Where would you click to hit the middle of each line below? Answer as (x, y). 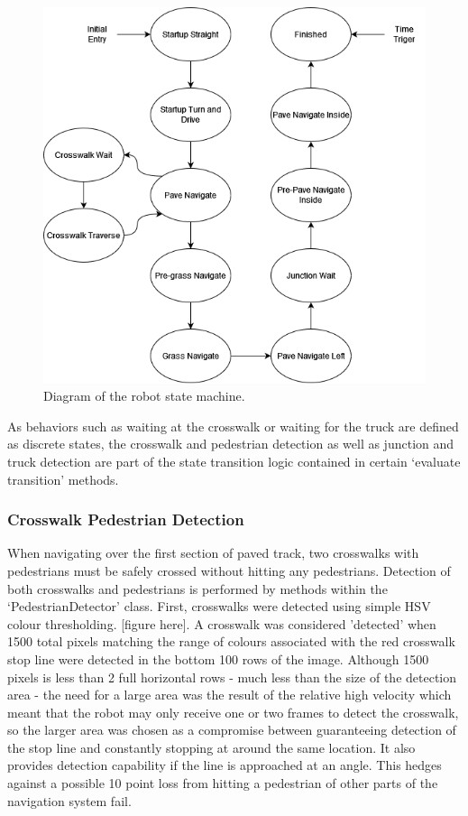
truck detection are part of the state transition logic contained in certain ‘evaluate (234, 461)
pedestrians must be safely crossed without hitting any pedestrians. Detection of (229, 570)
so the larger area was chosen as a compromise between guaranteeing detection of (232, 730)
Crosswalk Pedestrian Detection (126, 519)
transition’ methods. (63, 479)
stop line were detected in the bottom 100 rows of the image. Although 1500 (218, 658)
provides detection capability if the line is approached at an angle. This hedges (225, 765)
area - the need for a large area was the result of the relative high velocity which (229, 695)
